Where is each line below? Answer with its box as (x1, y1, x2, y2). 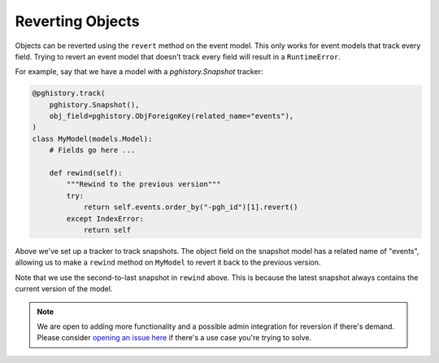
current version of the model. (15, 284, 113, 294)
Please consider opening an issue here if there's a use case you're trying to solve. (37, 333, 312, 343)
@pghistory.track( (32, 89, 106, 98)
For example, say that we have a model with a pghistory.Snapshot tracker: (15, 67, 263, 77)
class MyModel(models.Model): (32, 134, 153, 143)
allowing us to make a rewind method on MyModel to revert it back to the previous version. (15, 257, 321, 268)
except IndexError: (66, 214, 144, 223)
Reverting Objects (15, 12, 140, 30)
